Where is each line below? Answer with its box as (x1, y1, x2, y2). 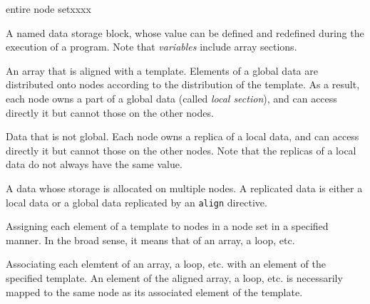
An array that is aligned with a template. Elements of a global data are (6, 63, 318, 78)
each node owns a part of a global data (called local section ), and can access (6, 90, 337, 105)
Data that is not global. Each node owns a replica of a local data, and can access (6, 129, 359, 144)
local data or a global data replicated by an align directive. (6, 194, 267, 209)
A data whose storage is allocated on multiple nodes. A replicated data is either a (6, 180, 363, 195)
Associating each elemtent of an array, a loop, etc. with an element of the (6, 256, 326, 271)
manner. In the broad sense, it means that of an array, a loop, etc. (6, 232, 295, 247)
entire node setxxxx (6, 1, 91, 16)
